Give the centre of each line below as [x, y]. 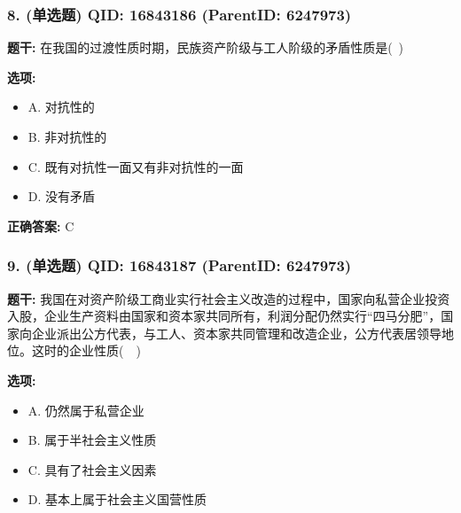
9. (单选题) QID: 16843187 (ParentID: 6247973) [180, 265]
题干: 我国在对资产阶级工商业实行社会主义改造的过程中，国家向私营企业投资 [229, 298]
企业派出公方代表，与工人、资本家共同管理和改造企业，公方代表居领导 [236, 333]
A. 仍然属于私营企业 [86, 410]
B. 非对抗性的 [67, 136]
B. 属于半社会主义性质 [92, 440]
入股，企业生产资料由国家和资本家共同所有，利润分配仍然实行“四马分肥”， [224, 316]
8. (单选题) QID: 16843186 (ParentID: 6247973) [180, 14]
